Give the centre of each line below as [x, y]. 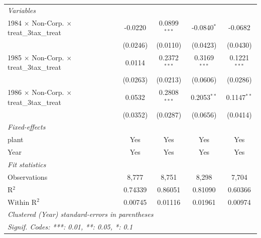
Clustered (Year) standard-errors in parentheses [81, 214]
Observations [28, 176]
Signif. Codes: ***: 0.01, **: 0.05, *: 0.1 [70, 227]
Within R [22, 202]
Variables [22, 10]
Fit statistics [27, 164]
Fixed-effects [27, 127]
